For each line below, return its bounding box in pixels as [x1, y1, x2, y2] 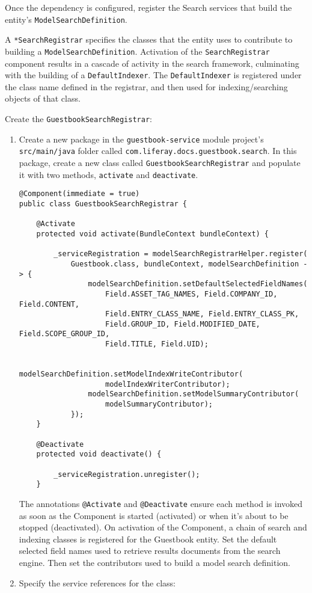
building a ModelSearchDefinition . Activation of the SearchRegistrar [5, 45, 270, 57]
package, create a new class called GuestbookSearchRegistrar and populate [19, 156, 301, 168]
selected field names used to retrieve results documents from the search [19, 544, 281, 557]
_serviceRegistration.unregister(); [54, 470, 200, 479]
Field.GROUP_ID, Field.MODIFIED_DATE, [105, 319, 260, 328]
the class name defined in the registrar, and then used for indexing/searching [5, 80, 288, 93]
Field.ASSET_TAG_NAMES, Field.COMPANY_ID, [105, 289, 278, 298]
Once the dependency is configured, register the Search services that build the [5, 1, 292, 13]
